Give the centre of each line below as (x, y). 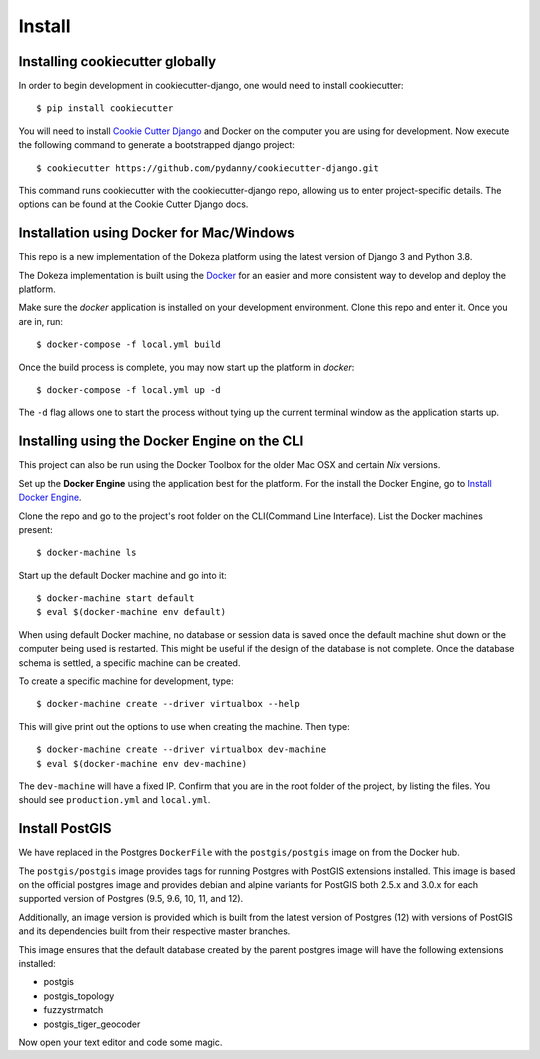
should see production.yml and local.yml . (114, 800)
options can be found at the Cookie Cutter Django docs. (133, 204)
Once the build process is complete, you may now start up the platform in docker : (186, 367)
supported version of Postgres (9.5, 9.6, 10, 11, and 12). (131, 899)
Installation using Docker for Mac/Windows (156, 233)
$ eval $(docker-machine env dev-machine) (142, 763)
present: (36, 529)
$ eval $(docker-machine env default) (131, 612)
